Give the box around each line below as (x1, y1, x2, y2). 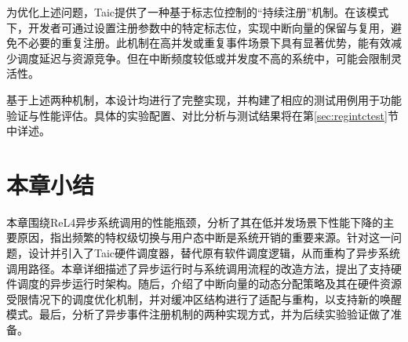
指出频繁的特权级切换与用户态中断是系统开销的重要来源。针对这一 (49, 229, 391, 246)
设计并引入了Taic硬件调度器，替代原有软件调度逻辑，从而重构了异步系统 (27, 245, 401, 261)
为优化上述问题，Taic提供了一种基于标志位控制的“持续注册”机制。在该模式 (6, 4, 389, 20)
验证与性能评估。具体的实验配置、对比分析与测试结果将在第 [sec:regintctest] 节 (6, 107, 399, 123)
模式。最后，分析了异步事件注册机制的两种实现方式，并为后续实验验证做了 (6, 306, 391, 322)
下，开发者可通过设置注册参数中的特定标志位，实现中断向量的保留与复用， (6, 19, 391, 35)
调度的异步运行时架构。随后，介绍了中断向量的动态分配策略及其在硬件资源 (16, 275, 402, 292)
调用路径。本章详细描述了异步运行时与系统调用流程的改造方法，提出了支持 (6, 260, 391, 276)
